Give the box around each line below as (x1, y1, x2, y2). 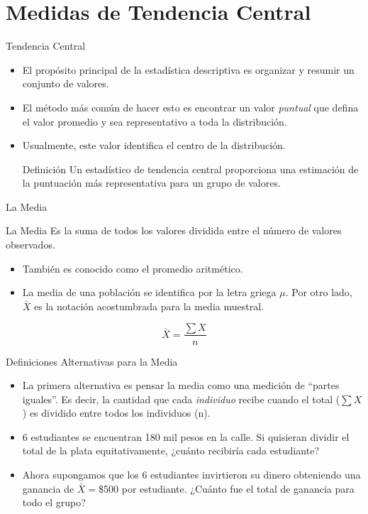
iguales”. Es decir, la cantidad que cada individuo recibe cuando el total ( (22, 391, 340, 406)
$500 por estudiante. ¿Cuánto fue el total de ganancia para (99, 481, 355, 496)
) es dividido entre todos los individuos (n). (22, 405, 211, 420)
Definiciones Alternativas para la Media (6, 354, 178, 368)
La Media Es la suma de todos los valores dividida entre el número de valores (6, 223, 342, 238)
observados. (6, 237, 55, 252)
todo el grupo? (22, 495, 86, 510)
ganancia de (22, 481, 74, 496)
